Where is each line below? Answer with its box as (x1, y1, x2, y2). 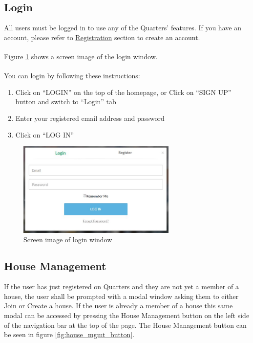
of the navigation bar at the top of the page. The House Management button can (4, 320, 247, 330)
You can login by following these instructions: (4, 70, 140, 81)
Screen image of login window (23, 234, 112, 245)
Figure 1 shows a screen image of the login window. (4, 51, 158, 61)
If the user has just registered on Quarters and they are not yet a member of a (4, 281, 239, 292)
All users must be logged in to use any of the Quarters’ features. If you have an (4, 23, 241, 33)
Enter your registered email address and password (15, 113, 165, 123)
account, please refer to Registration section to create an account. (4, 32, 200, 42)
